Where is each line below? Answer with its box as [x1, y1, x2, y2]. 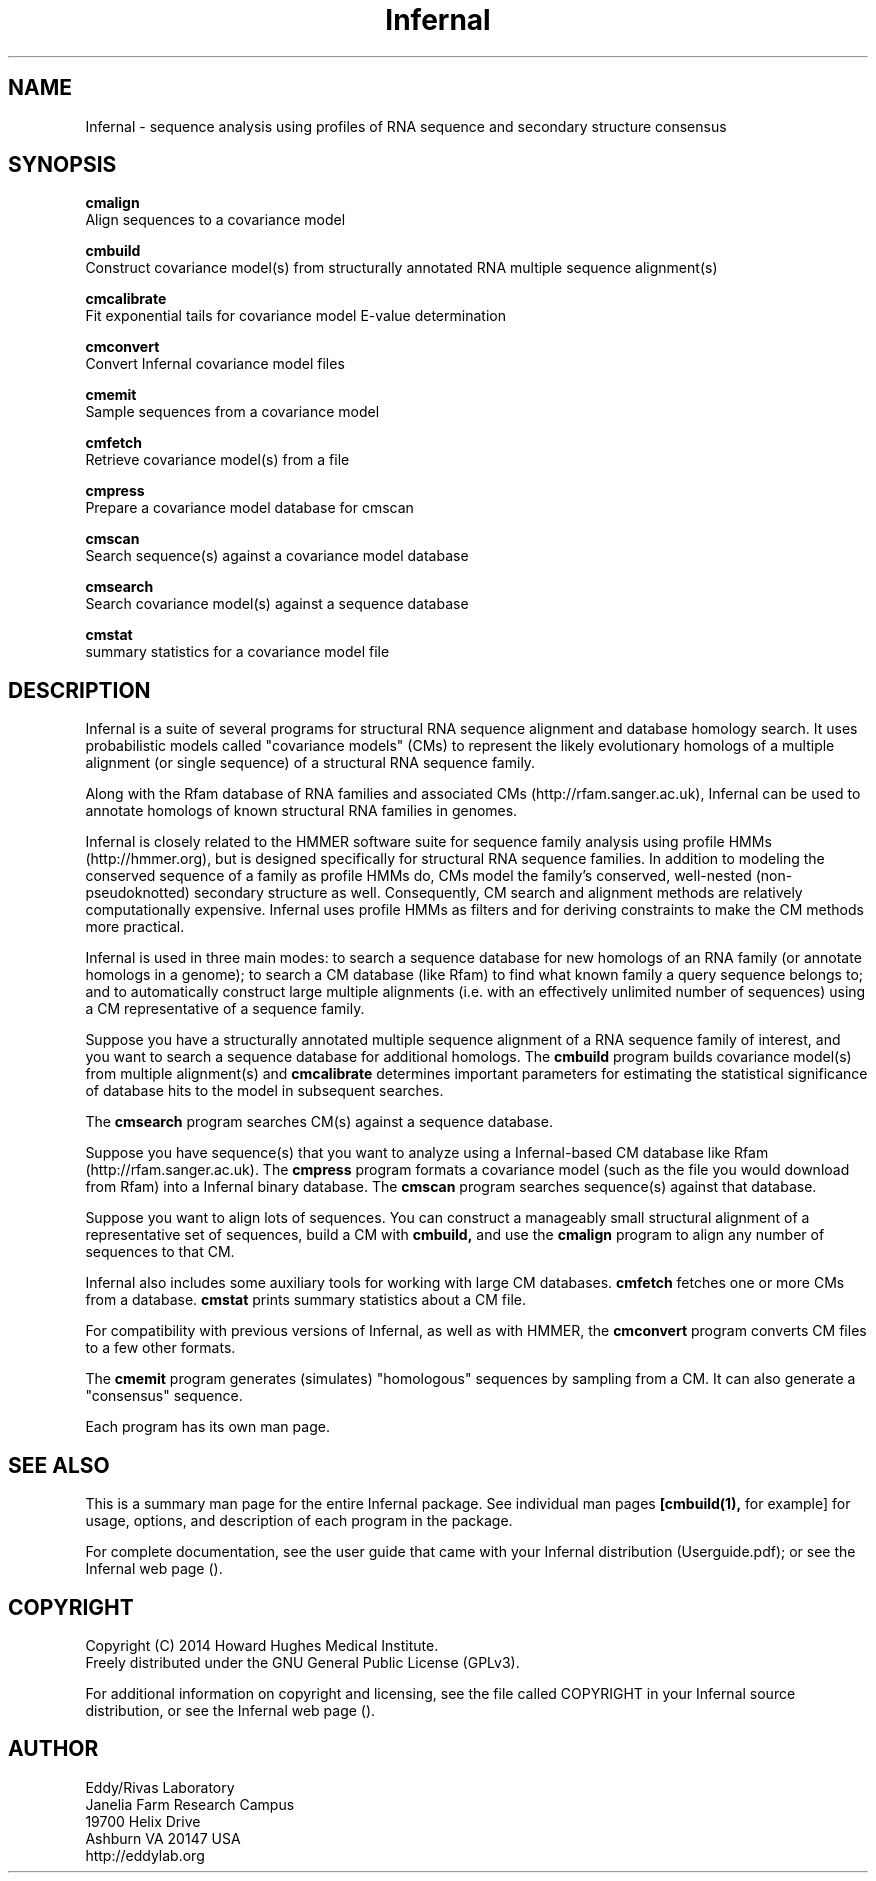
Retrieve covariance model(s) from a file [85, 451, 350, 469]
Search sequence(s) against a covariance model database [85, 547, 469, 565]
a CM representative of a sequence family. [85, 1000, 365, 1018]
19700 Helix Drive [85, 1812, 201, 1830]
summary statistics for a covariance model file [85, 643, 390, 661]
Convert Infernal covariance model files [85, 355, 345, 373]
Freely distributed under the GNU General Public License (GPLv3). [85, 1653, 520, 1671]
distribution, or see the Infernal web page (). [85, 1701, 376, 1719]
